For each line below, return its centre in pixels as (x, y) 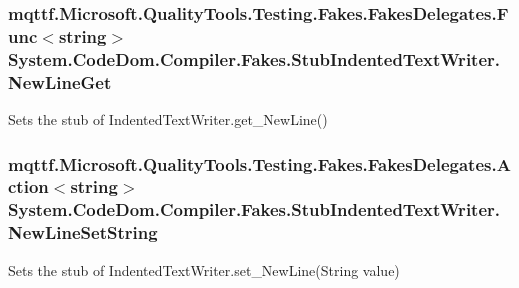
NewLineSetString (83, 232)
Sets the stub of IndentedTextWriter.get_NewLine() (168, 118)
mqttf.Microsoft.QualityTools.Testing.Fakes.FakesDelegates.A (259, 163)
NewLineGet (60, 81)
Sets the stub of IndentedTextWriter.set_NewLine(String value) (204, 269)
